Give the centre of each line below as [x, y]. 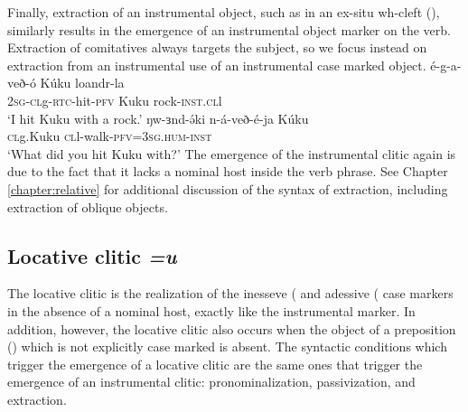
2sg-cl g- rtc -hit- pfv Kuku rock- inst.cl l [115, 100]
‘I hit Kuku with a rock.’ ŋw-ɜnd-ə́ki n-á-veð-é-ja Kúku [158, 118]
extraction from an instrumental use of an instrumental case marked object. [217, 65]
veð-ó [22, 83]
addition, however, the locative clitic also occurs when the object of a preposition [232, 328]
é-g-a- [446, 65]
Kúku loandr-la [82, 83]
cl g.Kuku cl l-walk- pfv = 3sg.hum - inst [110, 136]
